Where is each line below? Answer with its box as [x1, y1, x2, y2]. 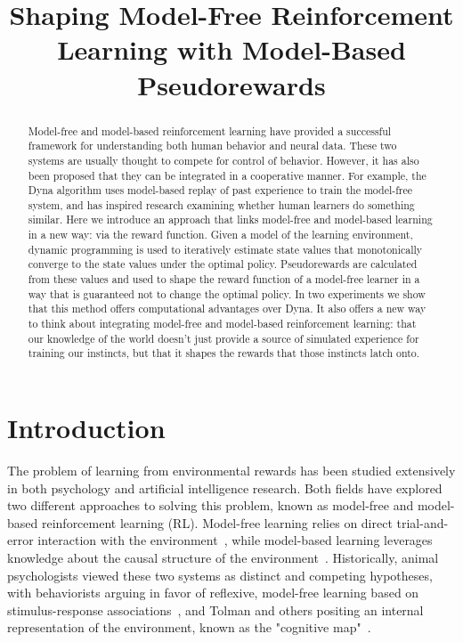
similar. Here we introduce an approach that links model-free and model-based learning [28, 212, 433, 227]
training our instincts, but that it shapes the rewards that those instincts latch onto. [28, 345, 420, 361]
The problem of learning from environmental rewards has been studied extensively [7, 460, 456, 479]
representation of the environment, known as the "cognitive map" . [7, 618, 371, 637]
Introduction [7, 410, 166, 446]
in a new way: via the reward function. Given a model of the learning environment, [28, 227, 413, 242]
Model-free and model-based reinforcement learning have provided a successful [28, 123, 392, 138]
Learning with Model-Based [57, 31, 406, 68]
